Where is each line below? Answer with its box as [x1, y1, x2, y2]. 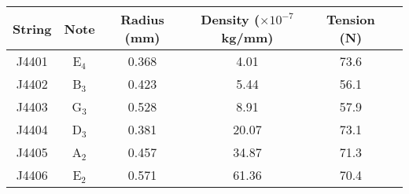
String [13, 19, 52, 38]
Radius [120, 10, 164, 28]
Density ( [201, 10, 260, 28]
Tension [326, 10, 375, 28]
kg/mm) [221, 28, 274, 46]
